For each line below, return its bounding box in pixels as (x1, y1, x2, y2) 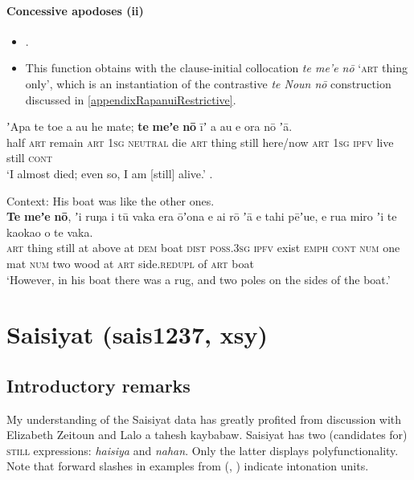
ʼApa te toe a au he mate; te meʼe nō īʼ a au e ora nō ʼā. (6, 118, 293, 135)
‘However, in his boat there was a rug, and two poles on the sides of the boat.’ (6, 271, 391, 287)
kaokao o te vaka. (6, 223, 93, 240)
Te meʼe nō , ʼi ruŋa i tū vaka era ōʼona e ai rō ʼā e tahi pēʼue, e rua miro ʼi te (6, 208, 397, 225)
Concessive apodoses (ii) (6, 2, 144, 18)
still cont (6, 149, 53, 166)
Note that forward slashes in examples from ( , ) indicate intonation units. (6, 458, 369, 474)
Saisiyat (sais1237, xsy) (6, 318, 268, 351)
